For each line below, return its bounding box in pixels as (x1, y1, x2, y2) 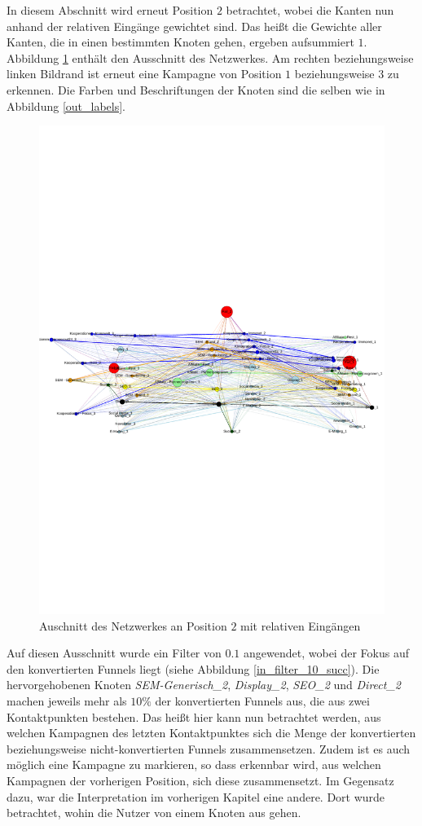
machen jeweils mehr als (7, 692, 127, 710)
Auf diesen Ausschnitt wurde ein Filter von (7, 644, 222, 661)
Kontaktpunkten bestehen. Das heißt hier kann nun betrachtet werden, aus (7, 708, 381, 725)
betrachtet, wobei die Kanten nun (226, 2, 394, 18)
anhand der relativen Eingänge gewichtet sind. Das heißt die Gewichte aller (7, 17, 382, 34)
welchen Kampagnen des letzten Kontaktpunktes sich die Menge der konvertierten (7, 724, 416, 741)
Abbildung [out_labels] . (7, 97, 125, 114)
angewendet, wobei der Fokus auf (244, 644, 409, 661)
